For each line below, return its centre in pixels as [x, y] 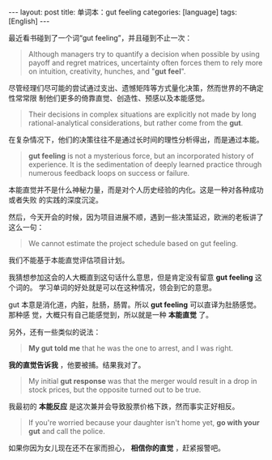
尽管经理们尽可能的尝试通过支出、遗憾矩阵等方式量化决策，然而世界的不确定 [136, 88]
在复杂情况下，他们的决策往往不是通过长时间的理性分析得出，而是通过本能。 [136, 140]
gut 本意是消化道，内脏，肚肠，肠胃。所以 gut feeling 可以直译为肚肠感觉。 [135, 305]
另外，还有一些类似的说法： [55, 332]
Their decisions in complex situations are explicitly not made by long [142, 114]
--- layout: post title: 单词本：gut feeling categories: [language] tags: [123, 12]
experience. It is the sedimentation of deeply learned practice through [145, 164]
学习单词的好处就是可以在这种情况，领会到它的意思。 [127, 287]
